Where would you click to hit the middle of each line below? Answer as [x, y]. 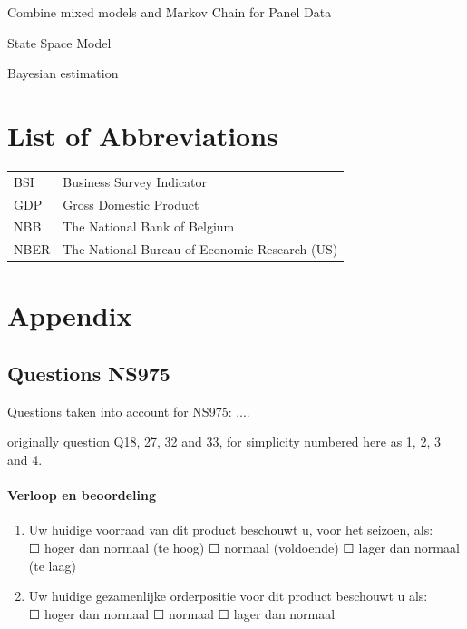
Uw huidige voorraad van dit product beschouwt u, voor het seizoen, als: [231, 530]
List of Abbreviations [143, 135]
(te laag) [52, 565]
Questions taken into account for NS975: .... [129, 411]
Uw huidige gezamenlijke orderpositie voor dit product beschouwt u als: [228, 596]
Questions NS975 [89, 373]
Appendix [70, 315]
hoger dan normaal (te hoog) [125, 548]
